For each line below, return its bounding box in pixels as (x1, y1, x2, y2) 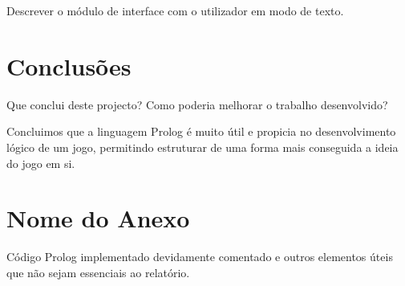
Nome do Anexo (6, 202, 190, 235)
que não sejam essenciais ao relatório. (6, 264, 190, 280)
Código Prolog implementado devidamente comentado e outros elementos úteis (6, 248, 393, 265)
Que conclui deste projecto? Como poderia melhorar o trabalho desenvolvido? (6, 96, 388, 112)
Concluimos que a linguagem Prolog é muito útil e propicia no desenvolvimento (6, 123, 396, 140)
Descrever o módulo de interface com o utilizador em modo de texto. (6, 2, 344, 18)
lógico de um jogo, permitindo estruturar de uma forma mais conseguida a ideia (6, 138, 399, 155)
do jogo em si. (6, 154, 75, 171)
